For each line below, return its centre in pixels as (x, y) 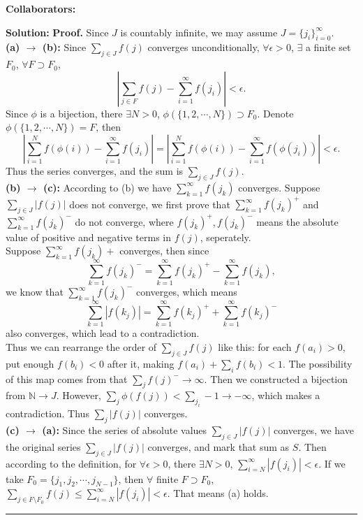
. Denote (275, 113)
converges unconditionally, (203, 47)
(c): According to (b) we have (107, 187)
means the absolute (297, 221)
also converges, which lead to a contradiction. (103, 333)
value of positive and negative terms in (89, 237)
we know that (35, 292)
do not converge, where (124, 221)
